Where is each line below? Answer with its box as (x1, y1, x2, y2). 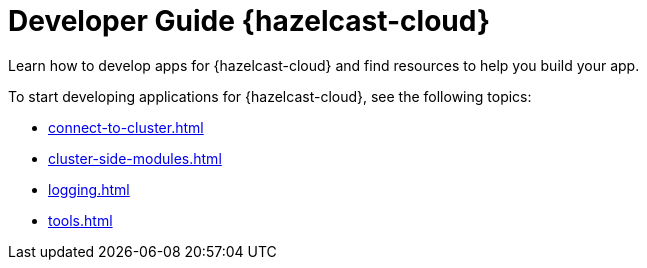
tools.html (48, 211, 113, 229)
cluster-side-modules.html (48, 149, 222, 167)
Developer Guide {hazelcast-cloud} (8, 4, 491, 38)
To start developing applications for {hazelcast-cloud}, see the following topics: (8, 87, 532, 105)
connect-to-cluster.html (48, 118, 204, 136)
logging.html (48, 180, 130, 198)
